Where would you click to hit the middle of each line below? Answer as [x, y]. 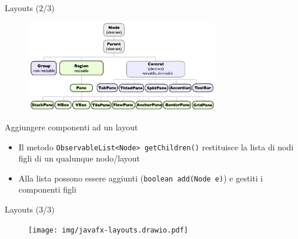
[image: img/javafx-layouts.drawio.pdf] [108, 230]
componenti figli [47, 189]
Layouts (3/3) [30, 209]
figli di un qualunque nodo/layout [79, 158]
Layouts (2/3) [30, 8]
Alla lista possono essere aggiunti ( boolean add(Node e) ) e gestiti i [141, 178]
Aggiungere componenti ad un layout [71, 127]
